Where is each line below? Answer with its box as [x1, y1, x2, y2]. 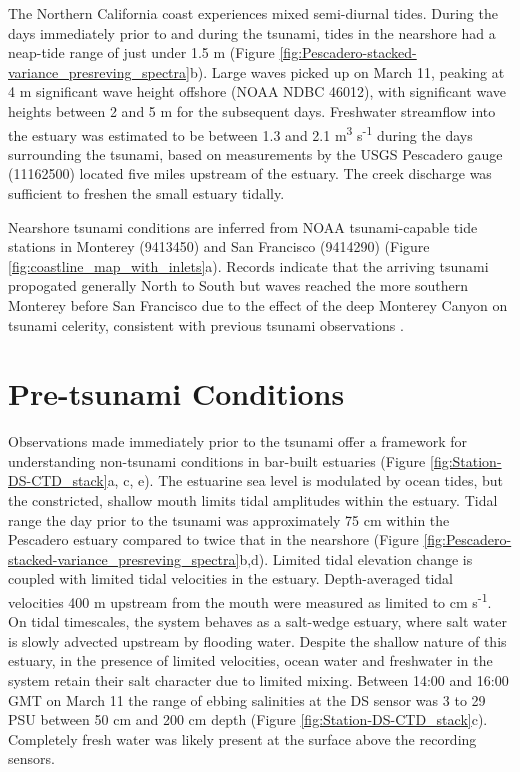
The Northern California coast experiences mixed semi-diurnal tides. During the [8, 3, 498, 23]
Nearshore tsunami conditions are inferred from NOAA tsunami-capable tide [8, 216, 478, 237]
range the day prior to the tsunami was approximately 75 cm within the [8, 509, 450, 530]
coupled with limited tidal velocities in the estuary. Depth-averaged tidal [8, 568, 453, 589]
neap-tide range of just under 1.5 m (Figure [8, 42, 275, 63]
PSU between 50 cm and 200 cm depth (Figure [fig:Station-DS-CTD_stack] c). [8, 709, 488, 730]
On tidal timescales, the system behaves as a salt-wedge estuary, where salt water [8, 611, 507, 632]
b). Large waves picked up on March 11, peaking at [189, 61, 505, 82]
